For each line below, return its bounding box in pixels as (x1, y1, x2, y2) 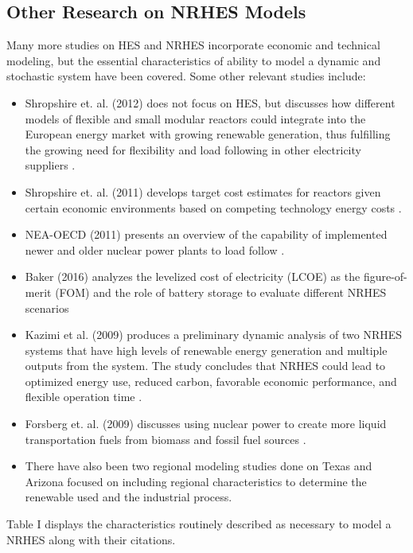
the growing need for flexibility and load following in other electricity (25, 141, 361, 158)
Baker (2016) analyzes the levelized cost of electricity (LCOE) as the (25, 268, 360, 285)
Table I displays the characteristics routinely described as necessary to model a (6, 516, 392, 532)
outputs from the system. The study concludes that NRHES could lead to (25, 357, 386, 374)
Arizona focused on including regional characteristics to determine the (25, 473, 367, 489)
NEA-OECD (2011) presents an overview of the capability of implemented (25, 226, 388, 243)
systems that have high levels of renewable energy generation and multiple (25, 341, 388, 358)
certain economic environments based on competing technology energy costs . (25, 199, 402, 216)
